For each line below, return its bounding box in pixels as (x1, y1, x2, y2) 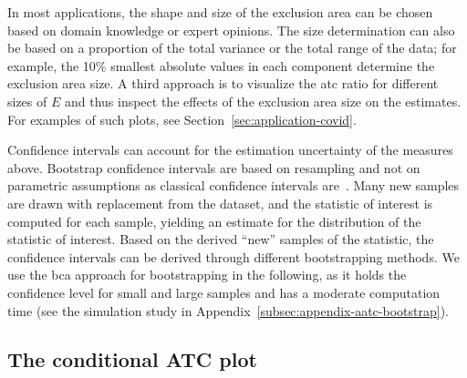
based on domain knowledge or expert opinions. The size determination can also (7, 20, 455, 39)
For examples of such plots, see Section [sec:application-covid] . (7, 109, 357, 128)
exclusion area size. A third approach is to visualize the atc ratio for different (7, 74, 439, 93)
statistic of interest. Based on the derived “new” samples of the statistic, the (7, 230, 434, 249)
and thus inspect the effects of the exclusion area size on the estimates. (64, 91, 462, 110)
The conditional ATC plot (7, 345, 257, 373)
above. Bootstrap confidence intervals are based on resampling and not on (7, 158, 420, 177)
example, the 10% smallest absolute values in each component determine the (7, 56, 435, 75)
